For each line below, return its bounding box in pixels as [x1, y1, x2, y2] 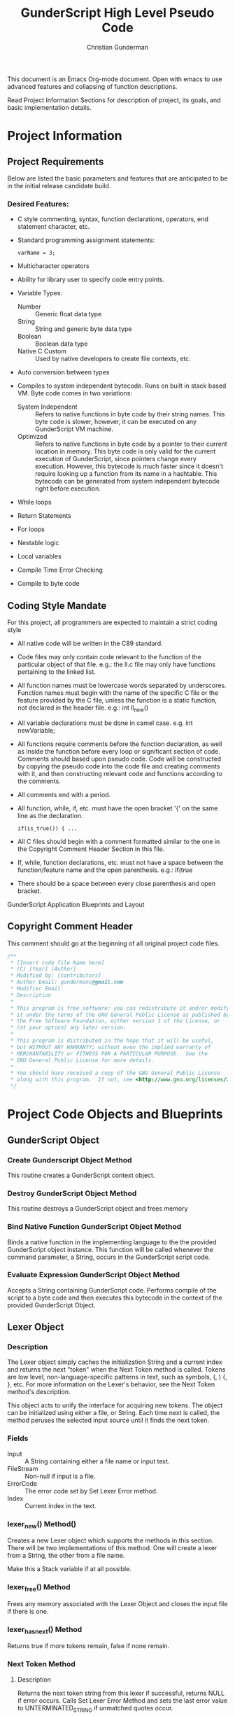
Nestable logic [17, 539, 59, 547]
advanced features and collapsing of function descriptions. [7, 82, 178, 90]
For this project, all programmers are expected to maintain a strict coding [7, 618, 218, 627]
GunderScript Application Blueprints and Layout [7, 900, 145, 908]
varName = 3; [17, 250, 56, 257]
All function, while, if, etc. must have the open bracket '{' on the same [17, 803, 218, 813]
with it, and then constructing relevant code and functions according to [17, 769, 222, 778]
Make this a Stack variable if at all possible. [7, 1565, 131, 1573]
